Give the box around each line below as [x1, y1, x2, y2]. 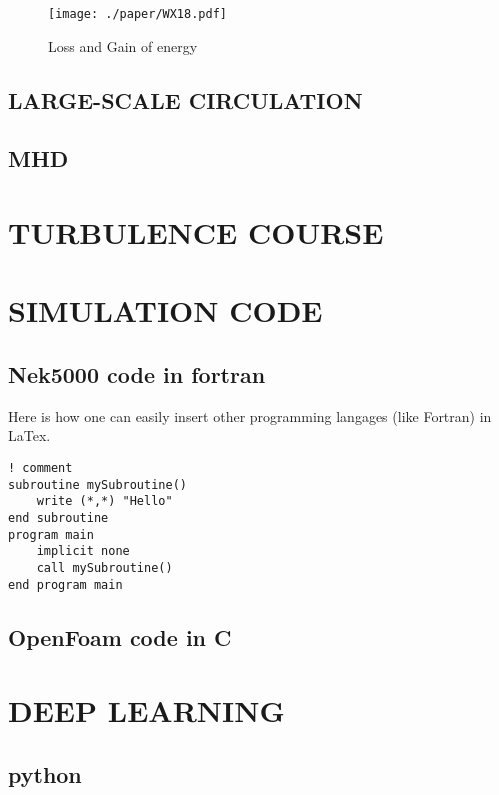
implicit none [36, 544, 130, 559]
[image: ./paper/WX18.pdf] [48, 7, 227, 21]
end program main [8, 577, 123, 592]
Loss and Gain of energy [48, 35, 198, 56]
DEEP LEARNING [8, 690, 285, 731]
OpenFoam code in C [8, 621, 232, 652]
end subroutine [8, 510, 109, 525]
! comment [8, 460, 73, 475]
